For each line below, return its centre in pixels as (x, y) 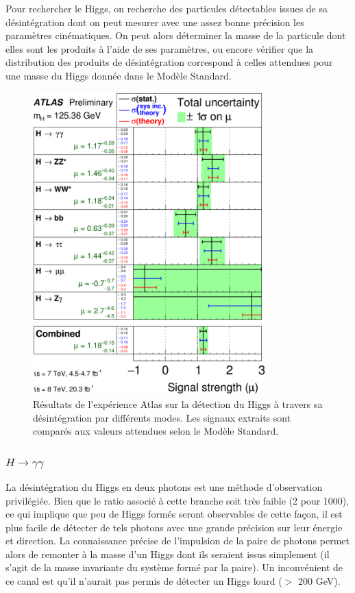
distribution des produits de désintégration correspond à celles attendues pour (169, 62)
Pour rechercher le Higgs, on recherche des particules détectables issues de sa (167, 8)
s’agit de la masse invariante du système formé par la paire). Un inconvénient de (174, 567)
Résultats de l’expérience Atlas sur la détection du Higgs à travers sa (178, 403)
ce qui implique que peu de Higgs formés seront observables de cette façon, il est (174, 514)
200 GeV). (319, 581)
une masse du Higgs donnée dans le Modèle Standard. (119, 75)
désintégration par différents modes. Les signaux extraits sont (162, 417)
